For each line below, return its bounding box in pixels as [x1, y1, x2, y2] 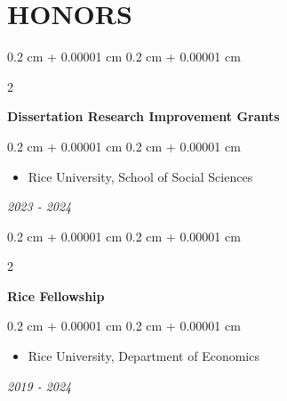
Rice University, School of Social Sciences [28, 167, 253, 185]
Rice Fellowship [7, 286, 105, 305]
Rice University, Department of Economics [28, 347, 259, 365]
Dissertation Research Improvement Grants [7, 107, 280, 126]
